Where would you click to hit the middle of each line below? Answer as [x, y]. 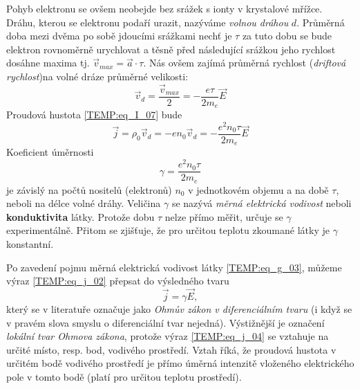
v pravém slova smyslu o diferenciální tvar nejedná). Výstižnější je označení [165, 322]
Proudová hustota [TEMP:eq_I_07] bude [94, 115]
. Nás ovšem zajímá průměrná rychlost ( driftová [245, 63]
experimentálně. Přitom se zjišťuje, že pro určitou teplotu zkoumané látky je [168, 230]
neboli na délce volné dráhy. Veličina [84, 203]
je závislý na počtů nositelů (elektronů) [89, 189]
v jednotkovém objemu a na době [258, 189]
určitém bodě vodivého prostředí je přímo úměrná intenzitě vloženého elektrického [180, 363]
